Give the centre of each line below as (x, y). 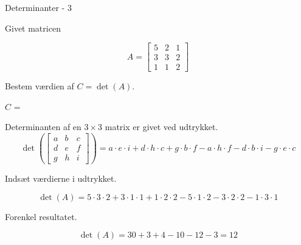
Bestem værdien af (40, 86)
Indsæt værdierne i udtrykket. (61, 178)
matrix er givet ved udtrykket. (161, 127)
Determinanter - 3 (38, 7)
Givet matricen (33, 28)
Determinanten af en (43, 127)
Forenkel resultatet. (41, 216)
